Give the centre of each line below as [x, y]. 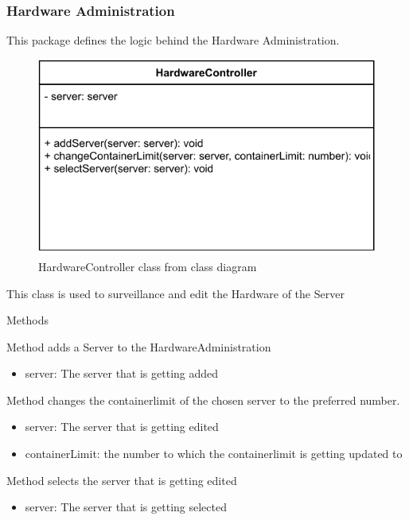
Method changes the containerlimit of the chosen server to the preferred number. [203, 400]
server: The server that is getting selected [126, 507]
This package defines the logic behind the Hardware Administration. [173, 40]
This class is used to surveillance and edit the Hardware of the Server [175, 293]
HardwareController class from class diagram [148, 266]
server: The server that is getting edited [122, 427]
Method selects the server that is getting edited [122, 480]
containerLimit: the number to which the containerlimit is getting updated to [214, 454]
